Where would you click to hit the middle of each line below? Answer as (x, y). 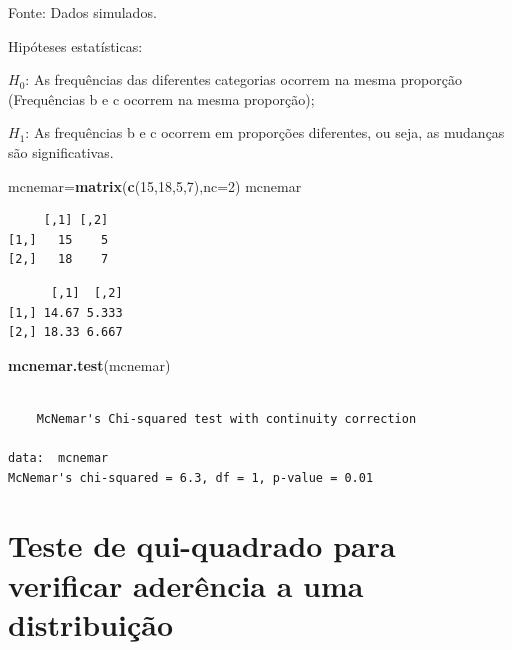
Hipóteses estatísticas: (75, 45)
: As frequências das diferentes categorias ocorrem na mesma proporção (243, 79)
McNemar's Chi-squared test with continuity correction (226, 418)
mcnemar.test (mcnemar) (89, 364)
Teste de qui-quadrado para (202, 545)
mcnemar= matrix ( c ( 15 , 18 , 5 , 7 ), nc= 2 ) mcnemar (155, 185)
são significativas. (61, 151)
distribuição (91, 623)
